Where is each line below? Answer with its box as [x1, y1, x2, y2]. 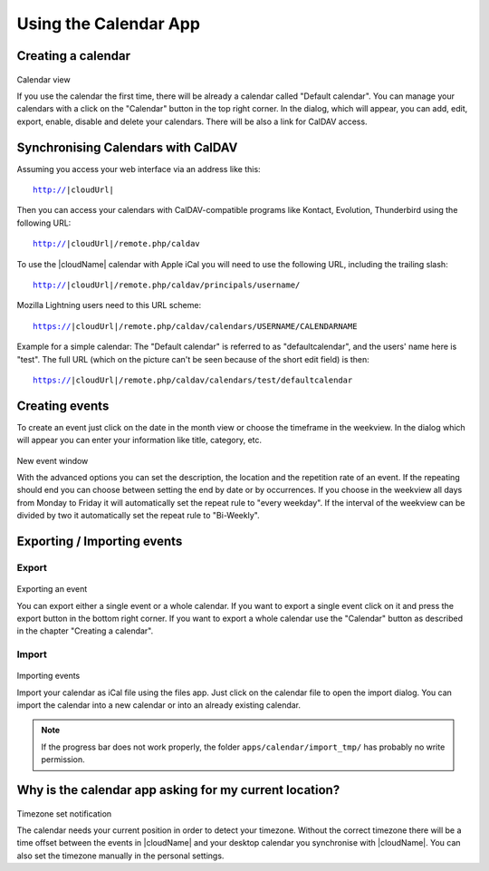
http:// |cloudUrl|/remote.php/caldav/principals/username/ [33, 279, 301, 290]
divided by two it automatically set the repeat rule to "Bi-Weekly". [16, 510, 260, 521]
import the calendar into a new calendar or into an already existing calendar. [16, 700, 302, 711]
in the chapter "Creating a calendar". [16, 625, 154, 636]
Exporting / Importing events [16, 534, 183, 548]
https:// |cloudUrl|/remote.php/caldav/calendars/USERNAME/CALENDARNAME [33, 321, 358, 331]
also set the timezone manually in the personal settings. [16, 850, 225, 861]
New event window [16, 455, 89, 466]
